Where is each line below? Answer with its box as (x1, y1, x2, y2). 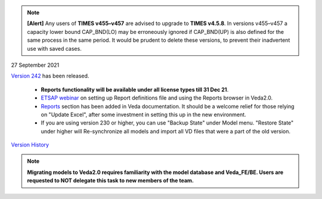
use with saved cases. (27, 45, 82, 52)
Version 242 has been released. (11, 72, 89, 80)
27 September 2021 (11, 61, 60, 69)
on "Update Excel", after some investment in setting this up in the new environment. (41, 111, 247, 118)
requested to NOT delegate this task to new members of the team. (27, 177, 194, 184)
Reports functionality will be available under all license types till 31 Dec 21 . (41, 86, 229, 93)
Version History (11, 141, 49, 148)
